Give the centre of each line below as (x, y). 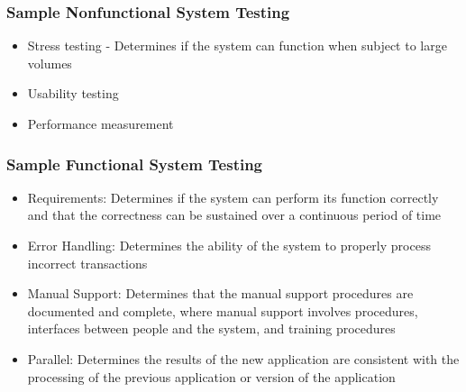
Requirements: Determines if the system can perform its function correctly (233, 197)
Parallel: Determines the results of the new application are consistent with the (243, 358)
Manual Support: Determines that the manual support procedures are (220, 293)
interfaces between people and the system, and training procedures (211, 328)
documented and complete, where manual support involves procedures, (223, 310)
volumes (50, 63)
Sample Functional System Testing (135, 164)
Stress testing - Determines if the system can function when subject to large (237, 46)
